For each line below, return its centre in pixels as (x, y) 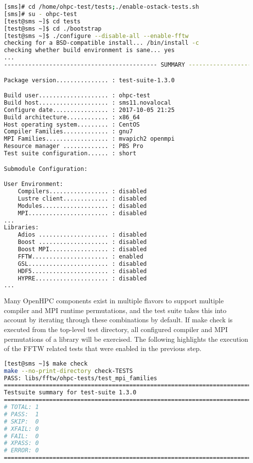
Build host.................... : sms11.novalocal (88, 102)
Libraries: (21, 228)
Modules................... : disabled (82, 206)
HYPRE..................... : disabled (82, 278)
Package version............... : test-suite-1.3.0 (89, 80)
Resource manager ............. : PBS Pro (74, 146)
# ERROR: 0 (21, 451)
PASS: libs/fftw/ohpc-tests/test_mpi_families (81, 378)
